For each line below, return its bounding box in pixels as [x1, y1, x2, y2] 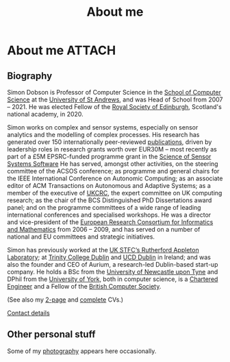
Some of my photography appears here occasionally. [7, 347, 157, 355]
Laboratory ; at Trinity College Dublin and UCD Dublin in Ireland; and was [7, 253, 211, 261]
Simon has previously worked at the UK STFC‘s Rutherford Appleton [7, 246, 200, 254]
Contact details [7, 309, 50, 317]
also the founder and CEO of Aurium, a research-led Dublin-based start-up [7, 261, 218, 268]
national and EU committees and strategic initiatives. [7, 232, 155, 241]
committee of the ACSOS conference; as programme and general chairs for [7, 167, 220, 175]
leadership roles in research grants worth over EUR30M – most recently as [7, 145, 217, 153]
